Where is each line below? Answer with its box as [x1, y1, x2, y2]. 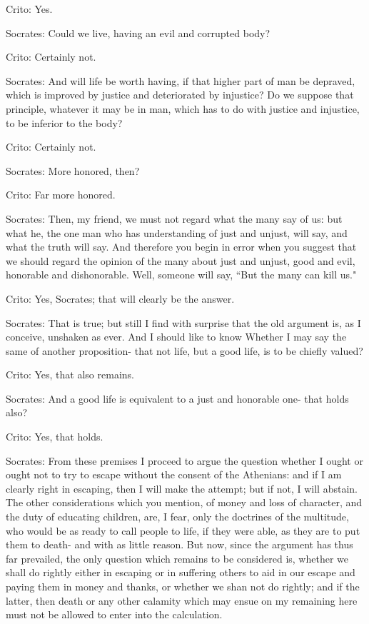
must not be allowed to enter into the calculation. [6, 607, 223, 622]
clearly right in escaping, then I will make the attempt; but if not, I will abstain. [6, 480, 358, 495]
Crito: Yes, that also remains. [6, 367, 134, 382]
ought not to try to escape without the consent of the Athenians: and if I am [6, 467, 342, 482]
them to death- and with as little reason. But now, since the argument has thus [6, 537, 353, 552]
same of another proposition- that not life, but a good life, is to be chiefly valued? [6, 343, 363, 358]
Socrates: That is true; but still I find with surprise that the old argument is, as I [6, 315, 361, 330]
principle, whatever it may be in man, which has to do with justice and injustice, [6, 101, 360, 116]
